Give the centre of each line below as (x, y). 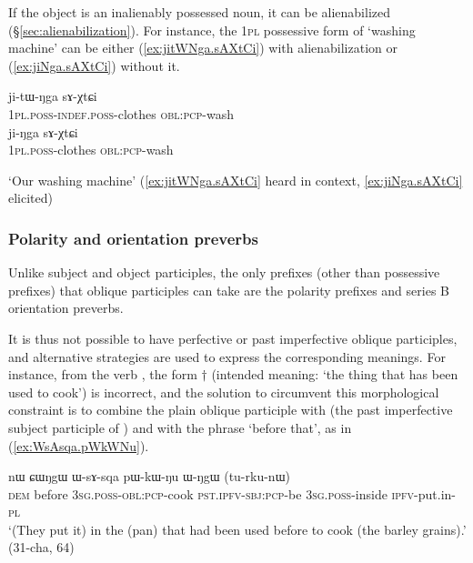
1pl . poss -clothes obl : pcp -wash (91, 150)
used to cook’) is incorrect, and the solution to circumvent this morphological (224, 392)
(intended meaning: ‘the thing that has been (335, 374)
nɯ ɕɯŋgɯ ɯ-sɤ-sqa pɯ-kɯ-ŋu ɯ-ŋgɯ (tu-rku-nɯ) (149, 476)
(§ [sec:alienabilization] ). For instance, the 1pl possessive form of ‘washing (212, 30)
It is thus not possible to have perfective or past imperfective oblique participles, (233, 338)
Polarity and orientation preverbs (133, 238)
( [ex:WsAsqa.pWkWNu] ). (79, 445)
